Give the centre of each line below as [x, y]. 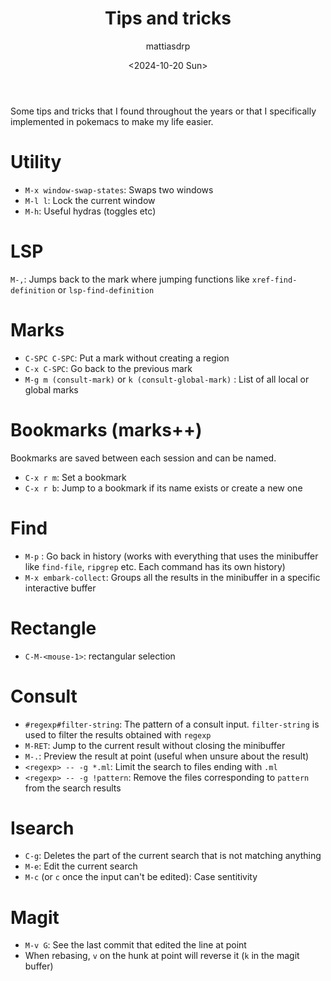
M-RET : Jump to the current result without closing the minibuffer [155, 745]
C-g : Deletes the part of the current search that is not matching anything [173, 856]
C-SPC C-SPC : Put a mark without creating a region [127, 358]
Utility [36, 162]
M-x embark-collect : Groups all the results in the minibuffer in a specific [172, 577]
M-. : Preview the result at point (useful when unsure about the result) [167, 756]
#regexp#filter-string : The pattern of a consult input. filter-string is [172, 724]
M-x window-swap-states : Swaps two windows [119, 189]
